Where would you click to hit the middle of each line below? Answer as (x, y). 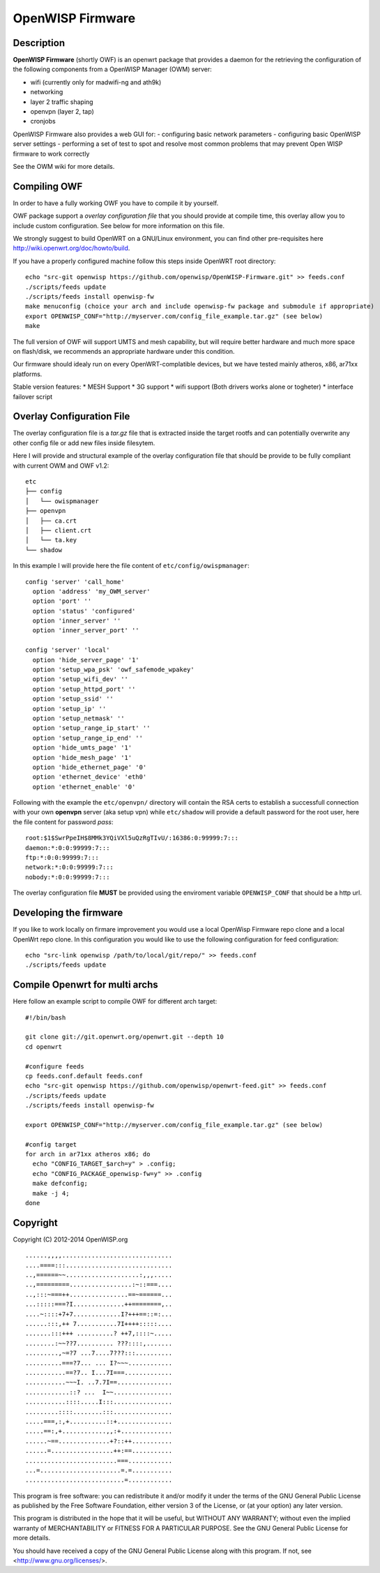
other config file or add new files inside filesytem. (84, 442)
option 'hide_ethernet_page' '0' (90, 767)
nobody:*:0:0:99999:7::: (68, 877)
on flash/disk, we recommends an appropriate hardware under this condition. (124, 351)
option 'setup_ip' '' (69, 709)
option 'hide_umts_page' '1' (82, 748)
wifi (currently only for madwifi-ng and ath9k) (96, 82)
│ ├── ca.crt (51, 521)
